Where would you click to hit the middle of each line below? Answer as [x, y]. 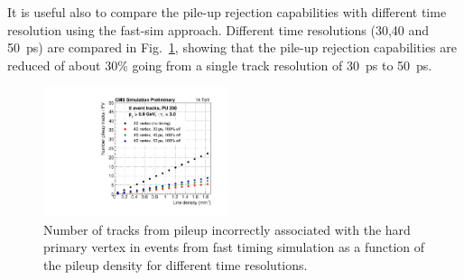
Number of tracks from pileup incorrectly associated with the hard [227, 229]
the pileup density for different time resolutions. [176, 264]
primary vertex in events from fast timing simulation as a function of [234, 247]
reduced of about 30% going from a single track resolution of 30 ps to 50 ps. [220, 65]
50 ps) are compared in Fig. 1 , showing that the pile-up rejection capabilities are [232, 47]
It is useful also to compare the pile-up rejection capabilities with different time [227, 12]
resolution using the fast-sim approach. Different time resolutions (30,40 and [218, 29]
